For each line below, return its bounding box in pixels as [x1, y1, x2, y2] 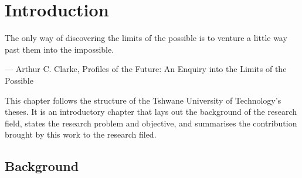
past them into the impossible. [5, 43, 114, 55]
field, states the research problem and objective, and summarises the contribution [5, 117, 297, 129]
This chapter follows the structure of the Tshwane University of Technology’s [5, 94, 281, 106]
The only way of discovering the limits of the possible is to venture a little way [5, 32, 287, 44]
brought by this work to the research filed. [5, 128, 157, 141]
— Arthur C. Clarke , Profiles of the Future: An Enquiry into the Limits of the [5, 63, 287, 75]
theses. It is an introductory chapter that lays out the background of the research [5, 105, 297, 118]
